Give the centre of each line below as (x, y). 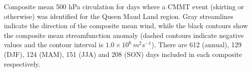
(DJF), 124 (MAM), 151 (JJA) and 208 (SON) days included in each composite (123, 54)
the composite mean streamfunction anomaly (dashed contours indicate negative (124, 35)
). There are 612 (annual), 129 (196, 45)
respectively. (22, 63)
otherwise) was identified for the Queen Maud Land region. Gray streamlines (119, 16)
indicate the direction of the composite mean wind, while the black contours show (126, 26)
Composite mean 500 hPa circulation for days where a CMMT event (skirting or (124, 6)
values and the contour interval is (54, 45)
